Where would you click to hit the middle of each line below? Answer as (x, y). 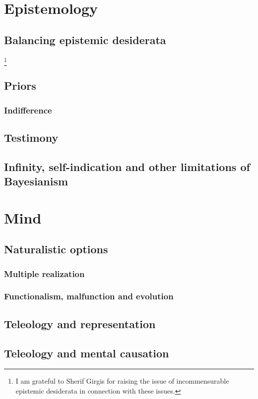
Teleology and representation (80, 323)
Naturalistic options (56, 249)
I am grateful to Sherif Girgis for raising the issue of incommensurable (122, 381)
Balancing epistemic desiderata (85, 39)
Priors (20, 85)
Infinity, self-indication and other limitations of (127, 166)
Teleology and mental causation (87, 353)
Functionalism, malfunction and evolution (89, 296)
